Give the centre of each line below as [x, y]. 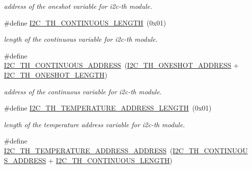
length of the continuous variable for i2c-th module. [81, 39]
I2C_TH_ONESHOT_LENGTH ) [56, 74]
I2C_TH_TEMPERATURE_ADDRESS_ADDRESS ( [88, 150]
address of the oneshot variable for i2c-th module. [78, 6]
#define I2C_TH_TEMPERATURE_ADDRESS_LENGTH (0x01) [108, 108]
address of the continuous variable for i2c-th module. [83, 91]
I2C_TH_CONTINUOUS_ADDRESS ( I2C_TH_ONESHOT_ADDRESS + [122, 65]
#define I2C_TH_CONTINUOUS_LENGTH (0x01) [85, 22]
